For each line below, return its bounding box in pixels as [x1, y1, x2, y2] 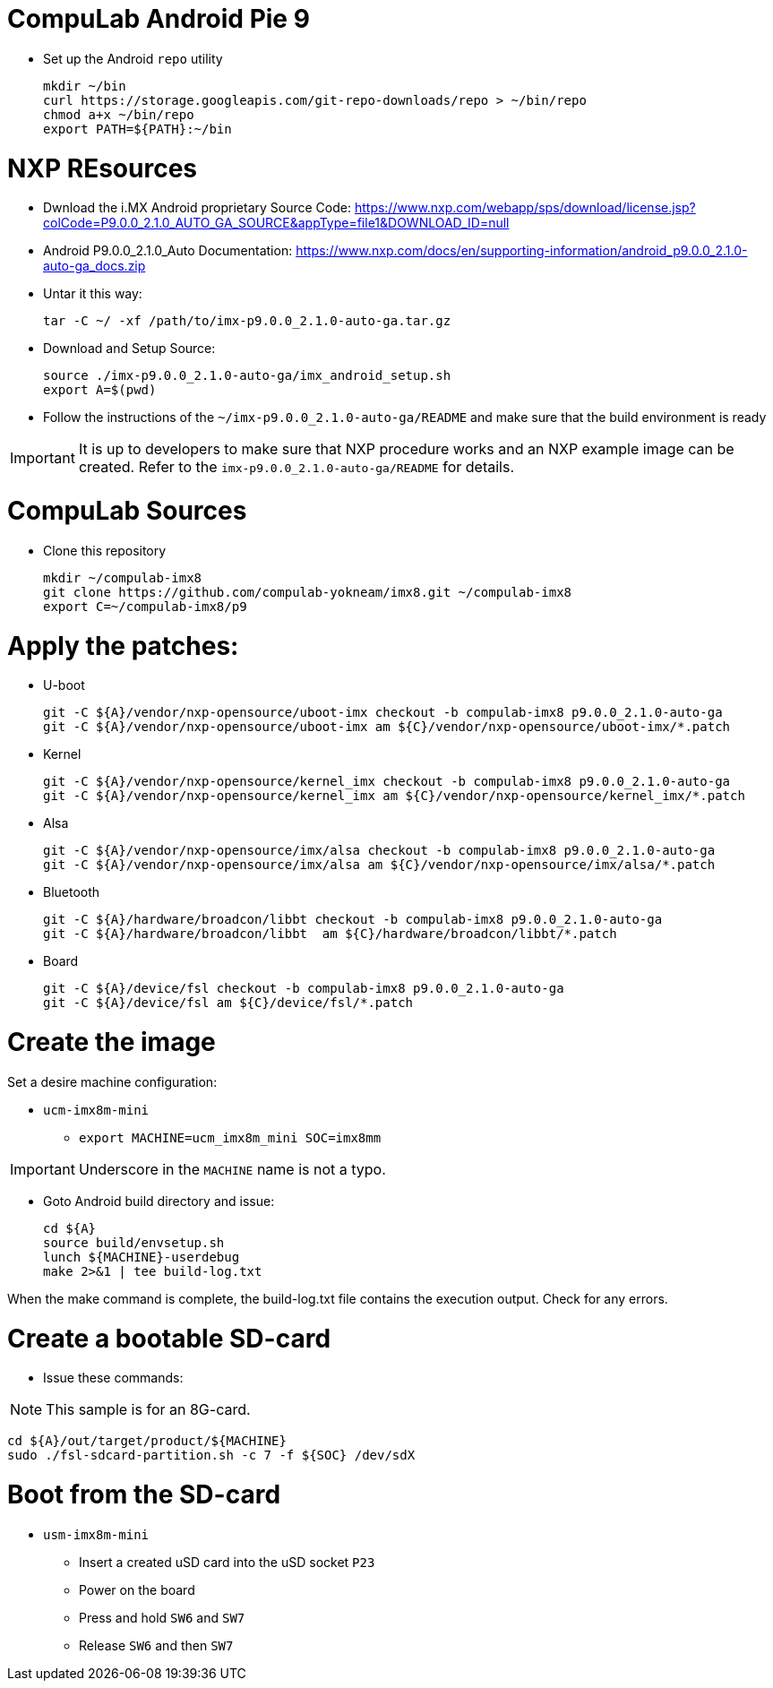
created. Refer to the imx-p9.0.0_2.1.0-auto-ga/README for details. [78, 458, 514, 477]
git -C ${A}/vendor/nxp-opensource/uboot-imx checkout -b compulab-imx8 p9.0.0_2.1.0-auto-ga [43, 705, 723, 720]
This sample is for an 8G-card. [46, 1400, 251, 1419]
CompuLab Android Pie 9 [7, 4, 310, 34]
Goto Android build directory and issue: [43, 1193, 275, 1209]
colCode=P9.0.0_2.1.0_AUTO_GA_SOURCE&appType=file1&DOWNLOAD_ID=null [43, 215, 510, 231]
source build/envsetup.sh [43, 1235, 225, 1250]
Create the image [7, 1027, 216, 1057]
